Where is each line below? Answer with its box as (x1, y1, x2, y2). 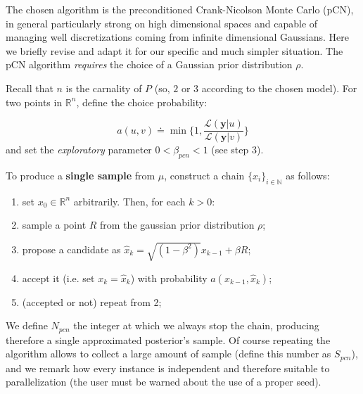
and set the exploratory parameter (6, 142, 152, 157)
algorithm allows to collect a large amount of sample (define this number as (6, 346, 331, 361)
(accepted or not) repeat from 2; (22, 294, 162, 309)
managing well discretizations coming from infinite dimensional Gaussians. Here (6, 30, 349, 44)
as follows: (286, 168, 330, 183)
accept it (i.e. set (22, 270, 95, 285)
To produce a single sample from (6, 168, 155, 183)
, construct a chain (164, 168, 245, 183)
